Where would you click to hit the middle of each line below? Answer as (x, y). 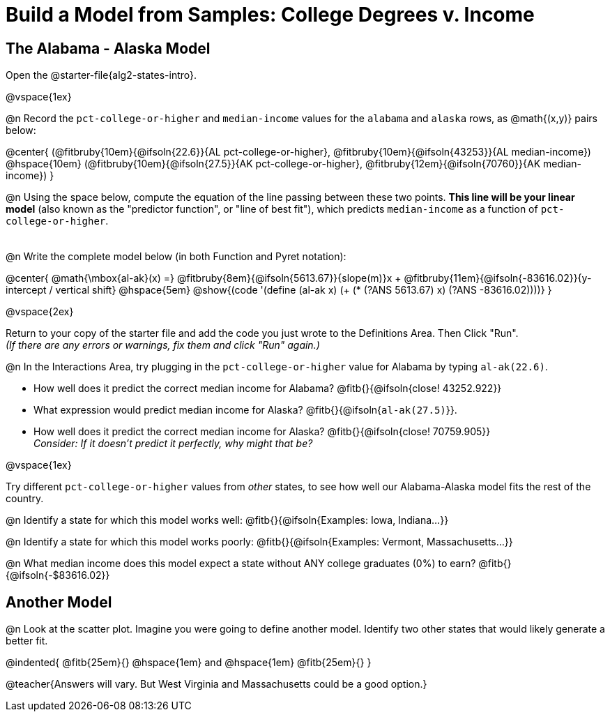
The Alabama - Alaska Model (108, 48)
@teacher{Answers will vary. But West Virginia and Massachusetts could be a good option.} (216, 684)
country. (25, 499)
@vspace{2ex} (40, 312)
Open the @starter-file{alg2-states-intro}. (101, 75)
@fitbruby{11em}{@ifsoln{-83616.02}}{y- (498, 278)
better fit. (27, 641)
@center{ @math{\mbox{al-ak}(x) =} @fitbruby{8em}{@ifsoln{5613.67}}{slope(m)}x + (204, 278)
